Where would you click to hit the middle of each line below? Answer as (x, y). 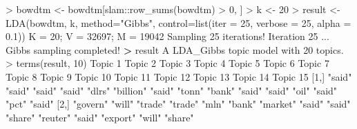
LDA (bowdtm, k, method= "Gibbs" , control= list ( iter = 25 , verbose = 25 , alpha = (178, 22)
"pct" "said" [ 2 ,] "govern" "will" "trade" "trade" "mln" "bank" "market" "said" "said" (178, 104)
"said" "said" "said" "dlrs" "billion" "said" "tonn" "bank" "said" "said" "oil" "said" (172, 90)
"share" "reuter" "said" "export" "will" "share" (100, 117)
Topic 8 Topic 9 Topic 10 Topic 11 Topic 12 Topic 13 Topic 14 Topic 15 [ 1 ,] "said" (179, 76)
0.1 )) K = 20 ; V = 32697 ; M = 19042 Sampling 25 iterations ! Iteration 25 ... (167, 36)
